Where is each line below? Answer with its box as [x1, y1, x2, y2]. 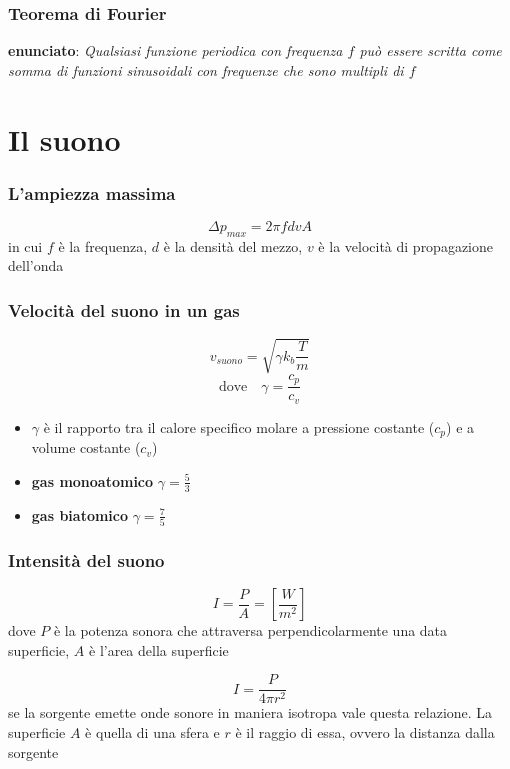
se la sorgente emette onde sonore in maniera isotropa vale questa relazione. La [8, 702, 493, 723]
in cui [8, 235, 43, 256]
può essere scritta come [359, 40, 502, 61]
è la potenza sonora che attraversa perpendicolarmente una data [53, 620, 448, 641]
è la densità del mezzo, [163, 235, 303, 256]
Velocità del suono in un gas [8, 297, 240, 322]
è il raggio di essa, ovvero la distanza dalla [235, 721, 495, 742]
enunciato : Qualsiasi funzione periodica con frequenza [8, 40, 343, 61]
